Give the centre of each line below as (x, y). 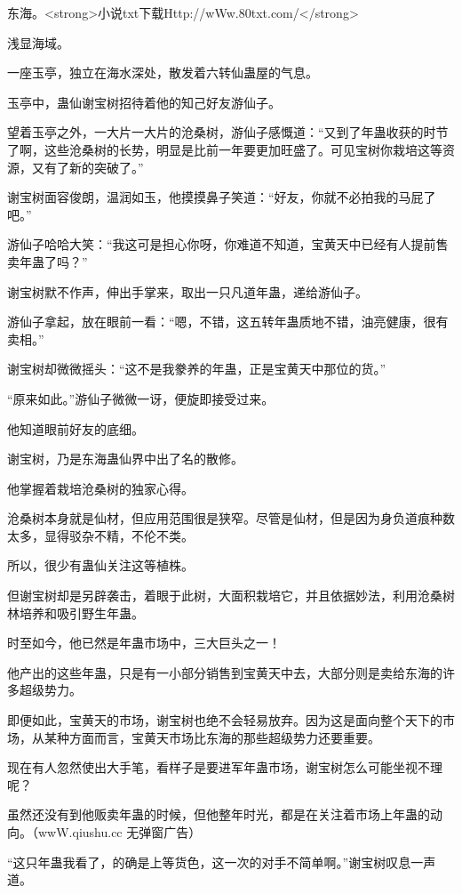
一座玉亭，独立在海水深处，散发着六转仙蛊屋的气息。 (163, 72)
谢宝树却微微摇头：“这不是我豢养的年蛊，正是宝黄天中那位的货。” (197, 369)
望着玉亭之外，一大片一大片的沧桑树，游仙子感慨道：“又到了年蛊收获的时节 (228, 132)
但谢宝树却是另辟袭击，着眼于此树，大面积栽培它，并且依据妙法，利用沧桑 (225, 596)
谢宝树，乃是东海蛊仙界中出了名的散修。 (125, 459)
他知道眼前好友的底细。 (76, 428)
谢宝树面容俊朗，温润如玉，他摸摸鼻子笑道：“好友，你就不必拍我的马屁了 (222, 197)
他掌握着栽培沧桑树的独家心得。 (100, 488)
